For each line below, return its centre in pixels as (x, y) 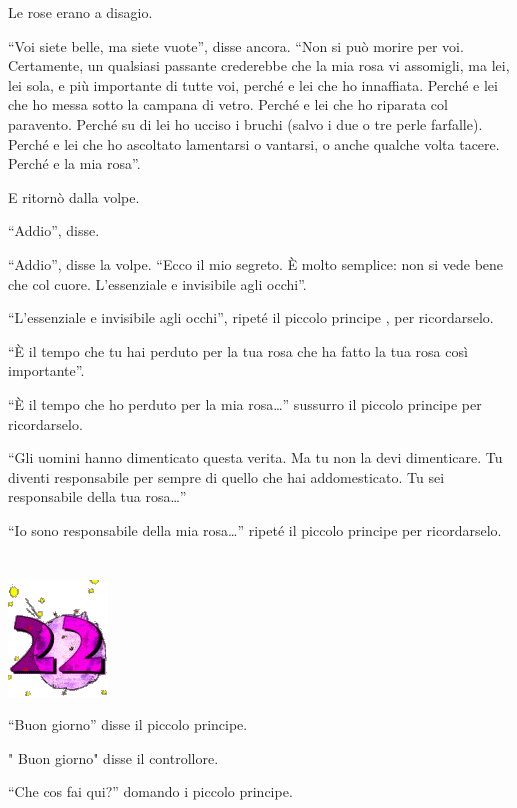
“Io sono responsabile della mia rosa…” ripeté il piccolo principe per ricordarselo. (255, 529)
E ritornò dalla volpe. (74, 196)
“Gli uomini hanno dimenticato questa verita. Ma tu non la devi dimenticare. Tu (255, 457)
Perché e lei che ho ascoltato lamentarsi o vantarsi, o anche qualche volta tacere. (254, 143)
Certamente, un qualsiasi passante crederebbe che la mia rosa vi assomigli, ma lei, (259, 65)
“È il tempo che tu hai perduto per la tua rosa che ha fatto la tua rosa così (238, 350)
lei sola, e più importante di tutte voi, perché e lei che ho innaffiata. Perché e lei (253, 84)
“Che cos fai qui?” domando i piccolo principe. (150, 791)
